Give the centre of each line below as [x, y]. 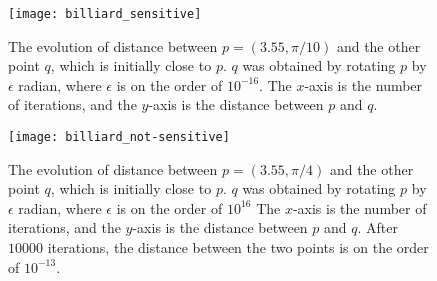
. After [378, 227]
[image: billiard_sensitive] [105, 14]
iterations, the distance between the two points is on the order [238, 247]
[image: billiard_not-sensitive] [119, 137]
